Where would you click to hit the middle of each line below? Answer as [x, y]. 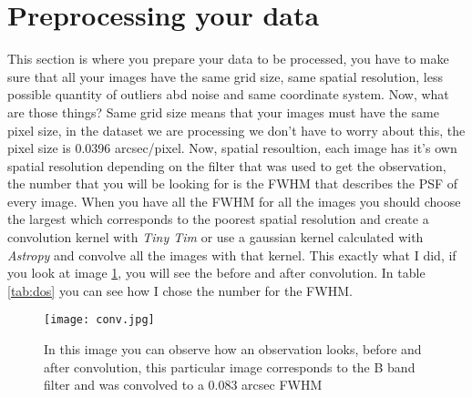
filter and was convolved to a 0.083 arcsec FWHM [183, 385]
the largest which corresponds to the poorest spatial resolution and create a [218, 219]
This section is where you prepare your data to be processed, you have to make [228, 59]
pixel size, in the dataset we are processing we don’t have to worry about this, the [236, 130]
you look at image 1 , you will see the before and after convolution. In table [216, 273]
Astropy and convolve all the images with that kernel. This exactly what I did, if [232, 254]
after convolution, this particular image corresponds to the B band [230, 366]
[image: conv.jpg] [99, 320]
